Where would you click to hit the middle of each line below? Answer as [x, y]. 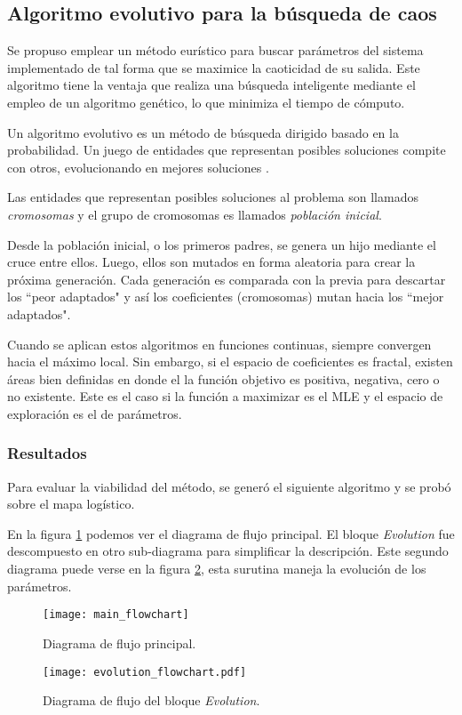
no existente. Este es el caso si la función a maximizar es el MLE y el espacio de [225, 396]
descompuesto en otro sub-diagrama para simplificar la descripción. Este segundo [228, 551]
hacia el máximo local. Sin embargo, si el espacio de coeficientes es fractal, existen [230, 362]
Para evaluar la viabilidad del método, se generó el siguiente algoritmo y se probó [229, 486]
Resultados [47, 453]
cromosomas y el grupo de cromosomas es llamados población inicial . [195, 214]
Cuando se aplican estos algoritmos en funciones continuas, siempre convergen [219, 344]
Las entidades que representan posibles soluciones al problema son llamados [213, 197]
